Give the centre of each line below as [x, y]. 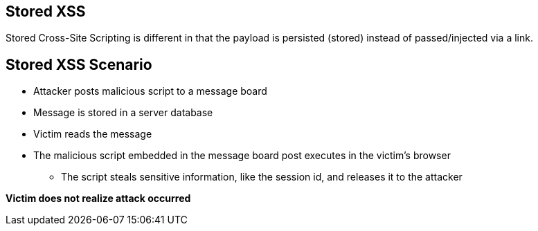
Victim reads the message [93, 134]
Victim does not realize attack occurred [98, 198]
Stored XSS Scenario [79, 64]
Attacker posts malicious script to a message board [150, 91]
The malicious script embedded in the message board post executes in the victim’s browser [242, 156]
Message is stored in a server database [123, 113]
